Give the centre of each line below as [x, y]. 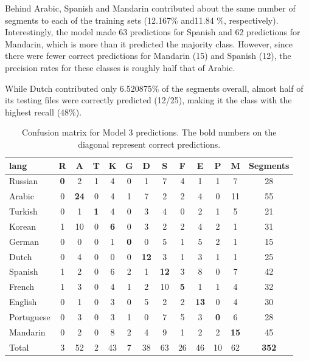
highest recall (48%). [43, 112]
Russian [24, 181]
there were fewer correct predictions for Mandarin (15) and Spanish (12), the [148, 56]
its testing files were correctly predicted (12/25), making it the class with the [148, 100]
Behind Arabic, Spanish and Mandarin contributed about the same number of [150, 8]
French [22, 287]
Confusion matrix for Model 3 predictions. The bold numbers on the [149, 132]
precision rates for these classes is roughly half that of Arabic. [120, 67]
